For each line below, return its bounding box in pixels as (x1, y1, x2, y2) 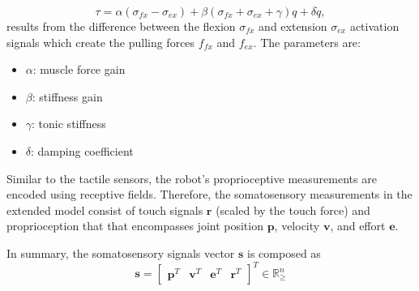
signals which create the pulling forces (6, 33, 195, 50)
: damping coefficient (31, 142, 134, 159)
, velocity (274, 217, 320, 234)
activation (349, 18, 400, 34)
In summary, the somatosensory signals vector (6, 244, 235, 261)
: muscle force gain (32, 61, 126, 78)
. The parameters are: (253, 33, 361, 50)
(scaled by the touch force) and (216, 201, 370, 218)
